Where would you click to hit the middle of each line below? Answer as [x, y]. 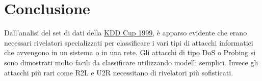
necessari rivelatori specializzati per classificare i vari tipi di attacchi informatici [129, 42]
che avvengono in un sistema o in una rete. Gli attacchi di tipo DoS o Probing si [130, 52]
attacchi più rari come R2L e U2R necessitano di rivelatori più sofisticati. [119, 72]
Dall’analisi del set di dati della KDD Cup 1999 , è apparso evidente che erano [126, 33]
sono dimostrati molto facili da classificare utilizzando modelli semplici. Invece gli [131, 62]
